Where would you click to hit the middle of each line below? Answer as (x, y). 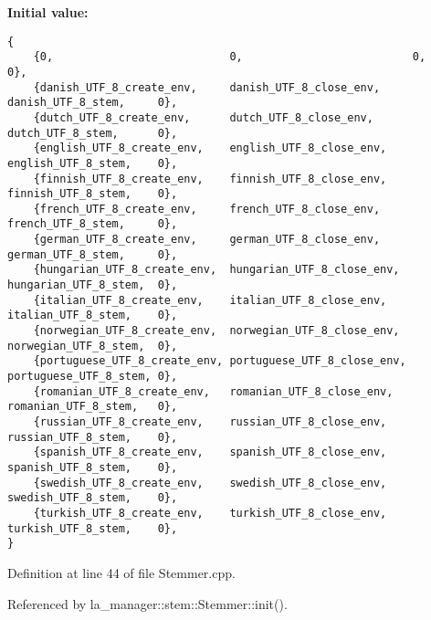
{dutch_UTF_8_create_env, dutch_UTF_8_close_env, (203, 117)
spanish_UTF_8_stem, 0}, (93, 467)
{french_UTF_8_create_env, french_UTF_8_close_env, (207, 209)
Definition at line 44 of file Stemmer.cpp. (121, 572)
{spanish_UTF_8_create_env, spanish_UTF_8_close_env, (210, 452)
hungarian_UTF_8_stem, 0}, (93, 285)
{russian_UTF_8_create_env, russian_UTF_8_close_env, (210, 422)
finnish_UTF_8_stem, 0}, (93, 194)
